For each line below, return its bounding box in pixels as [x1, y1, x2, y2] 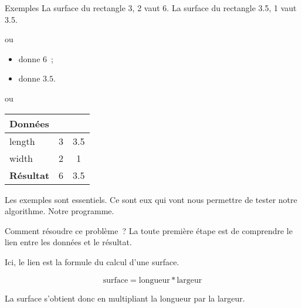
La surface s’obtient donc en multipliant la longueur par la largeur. [5, 292, 245, 304]
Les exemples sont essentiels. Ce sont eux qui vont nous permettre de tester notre [5, 193, 297, 205]
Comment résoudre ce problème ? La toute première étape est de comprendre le [5, 224, 293, 236]
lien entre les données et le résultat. [5, 236, 132, 248]
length [9, 134, 35, 148]
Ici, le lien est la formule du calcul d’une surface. [5, 255, 179, 268]
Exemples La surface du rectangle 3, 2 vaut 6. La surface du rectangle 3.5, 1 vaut [5, 2, 297, 13]
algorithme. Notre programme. [5, 205, 114, 217]
